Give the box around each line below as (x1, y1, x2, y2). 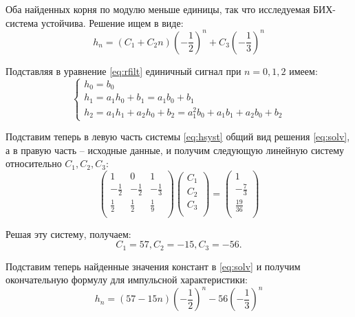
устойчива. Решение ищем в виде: (41, 15, 184, 30)
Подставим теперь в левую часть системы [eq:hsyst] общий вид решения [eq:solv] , (6, 129, 350, 144)
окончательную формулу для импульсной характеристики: (6, 272, 248, 287)
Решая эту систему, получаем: (6, 226, 131, 241)
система (6, 15, 39, 30)
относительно (6, 156, 62, 171)
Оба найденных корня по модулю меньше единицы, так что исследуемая (6, 2, 310, 16)
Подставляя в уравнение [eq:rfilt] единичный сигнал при (6, 63, 241, 78)
